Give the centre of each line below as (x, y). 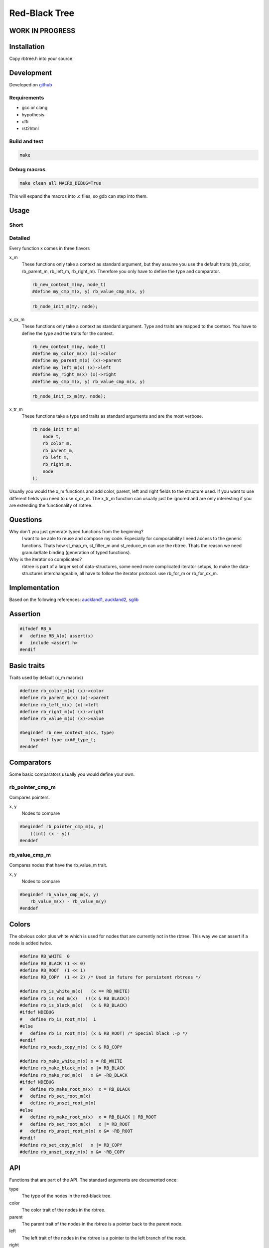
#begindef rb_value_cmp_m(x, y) (59, 894)
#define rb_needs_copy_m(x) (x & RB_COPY (71, 1047)
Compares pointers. (29, 797)
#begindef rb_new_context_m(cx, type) (67, 733)
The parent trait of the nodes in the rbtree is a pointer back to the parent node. (102, 1224)
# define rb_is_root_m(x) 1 (58, 1019)
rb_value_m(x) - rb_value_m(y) (68, 901)
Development (31, 73)
